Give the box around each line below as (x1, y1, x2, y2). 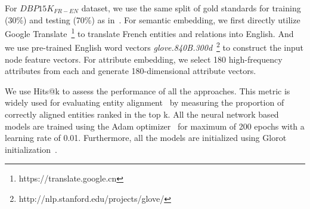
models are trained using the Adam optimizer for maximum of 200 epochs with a (5, 119, 305, 132)
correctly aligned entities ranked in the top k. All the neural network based (5, 108, 279, 121)
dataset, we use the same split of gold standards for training (81, 2, 301, 14)
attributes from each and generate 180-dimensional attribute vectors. (5, 64, 256, 77)
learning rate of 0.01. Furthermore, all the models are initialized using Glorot (5, 131, 287, 144)
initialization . (5, 143, 57, 155)
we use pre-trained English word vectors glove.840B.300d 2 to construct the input (5, 39, 304, 54)
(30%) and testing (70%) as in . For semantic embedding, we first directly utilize (5, 13, 300, 26)
